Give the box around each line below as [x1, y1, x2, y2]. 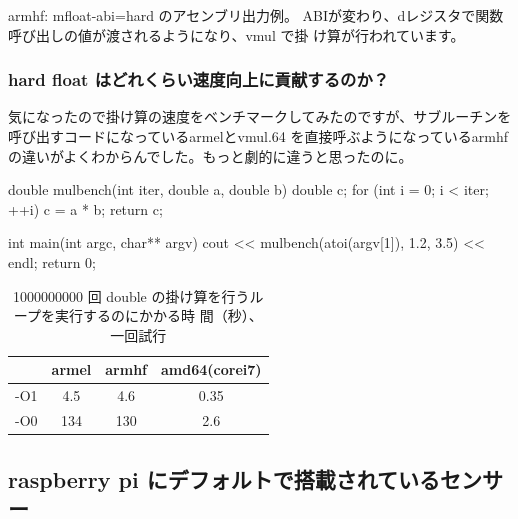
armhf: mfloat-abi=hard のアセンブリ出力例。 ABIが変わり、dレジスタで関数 [8, 5, 504, 25]
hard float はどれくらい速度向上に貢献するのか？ [8, 67, 390, 92]
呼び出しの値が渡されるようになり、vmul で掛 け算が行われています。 [8, 24, 465, 45]
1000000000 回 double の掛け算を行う [13, 285, 250, 306]
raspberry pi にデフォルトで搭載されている [8, 463, 441, 494]
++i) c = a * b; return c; [8, 198, 163, 219]
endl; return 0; [8, 251, 96, 272]
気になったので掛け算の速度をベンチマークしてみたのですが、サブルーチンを [8, 106, 512, 127]
